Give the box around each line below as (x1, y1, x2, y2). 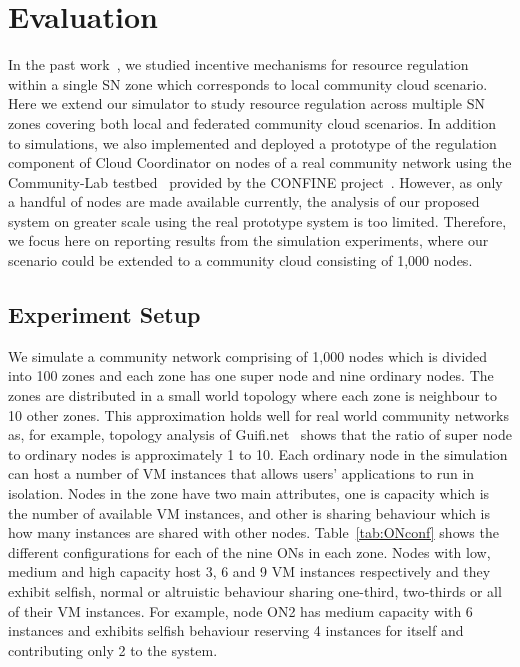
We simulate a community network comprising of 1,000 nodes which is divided (8, 345, 488, 366)
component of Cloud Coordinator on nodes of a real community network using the (8, 152, 512, 173)
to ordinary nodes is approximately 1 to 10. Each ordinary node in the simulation (8, 443, 508, 464)
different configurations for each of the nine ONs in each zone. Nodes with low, (8, 541, 491, 562)
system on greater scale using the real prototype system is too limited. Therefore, (8, 210, 507, 231)
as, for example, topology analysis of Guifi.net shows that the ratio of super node (8, 424, 512, 445)
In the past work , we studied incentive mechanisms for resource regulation (8, 54, 469, 75)
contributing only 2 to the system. (8, 639, 218, 660)
